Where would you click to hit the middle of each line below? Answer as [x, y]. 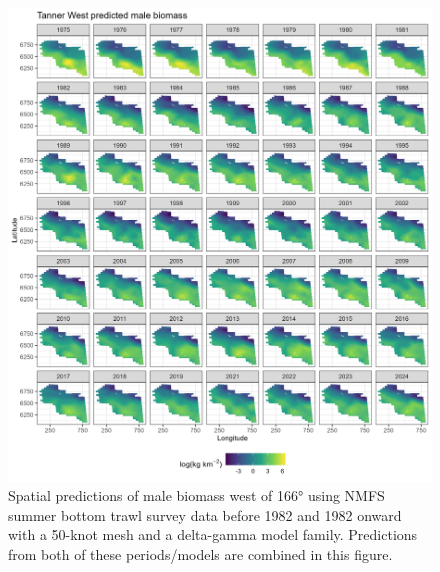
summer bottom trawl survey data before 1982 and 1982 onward [205, 514]
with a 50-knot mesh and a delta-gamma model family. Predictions [213, 534]
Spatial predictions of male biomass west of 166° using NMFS [196, 495]
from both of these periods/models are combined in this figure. [200, 553]
